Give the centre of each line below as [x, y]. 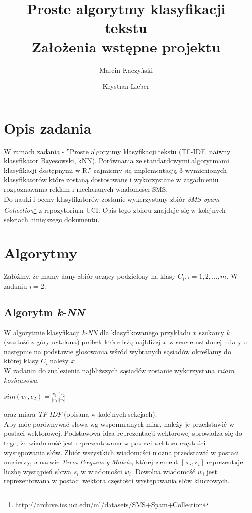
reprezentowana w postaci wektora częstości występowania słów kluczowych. [117, 481]
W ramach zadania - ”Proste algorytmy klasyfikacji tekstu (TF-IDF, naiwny [117, 151]
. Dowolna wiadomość [163, 471]
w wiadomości [102, 471]
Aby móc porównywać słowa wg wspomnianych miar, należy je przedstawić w [119, 423]
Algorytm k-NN [44, 312]
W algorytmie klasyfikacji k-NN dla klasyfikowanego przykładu [97, 332]
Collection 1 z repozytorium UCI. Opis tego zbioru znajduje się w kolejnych [115, 209]
